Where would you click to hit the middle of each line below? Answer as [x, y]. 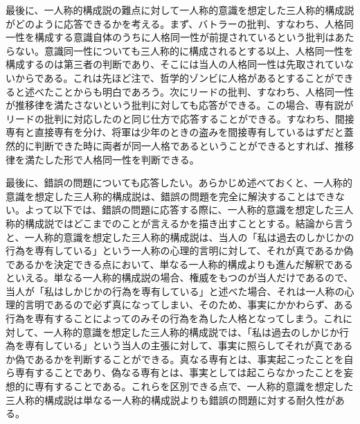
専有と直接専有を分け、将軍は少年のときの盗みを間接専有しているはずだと [175, 132]
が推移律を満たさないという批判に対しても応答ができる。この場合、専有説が [180, 105]
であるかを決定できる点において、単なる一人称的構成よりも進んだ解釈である [180, 264]
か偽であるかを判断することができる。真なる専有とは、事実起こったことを [175, 359]
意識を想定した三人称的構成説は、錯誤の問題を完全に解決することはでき [170, 196]
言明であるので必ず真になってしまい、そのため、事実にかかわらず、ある [189, 304]
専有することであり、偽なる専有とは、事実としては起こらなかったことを [179, 372]
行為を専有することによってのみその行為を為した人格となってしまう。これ [174, 318]
